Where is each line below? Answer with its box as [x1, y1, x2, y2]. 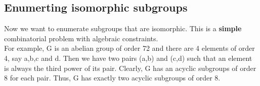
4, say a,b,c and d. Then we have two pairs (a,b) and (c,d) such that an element [4, 52, 252, 63]
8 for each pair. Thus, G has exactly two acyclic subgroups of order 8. [4, 72, 221, 83]
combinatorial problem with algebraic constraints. [4, 33, 158, 43]
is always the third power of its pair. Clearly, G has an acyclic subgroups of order [4, 62, 256, 73]
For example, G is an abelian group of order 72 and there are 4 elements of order [4, 43, 255, 53]
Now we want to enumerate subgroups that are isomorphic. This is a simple [4, 23, 242, 34]
